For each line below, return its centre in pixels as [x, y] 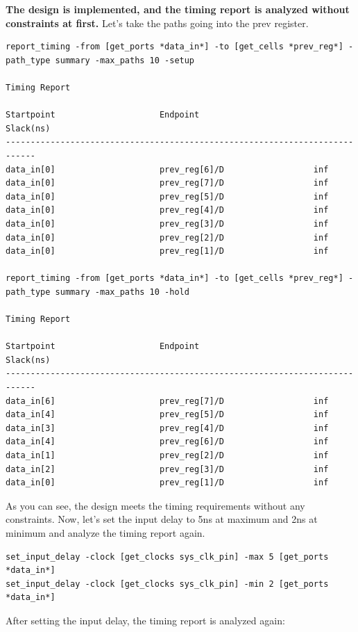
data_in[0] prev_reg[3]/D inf [167, 224]
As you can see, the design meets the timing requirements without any [155, 505]
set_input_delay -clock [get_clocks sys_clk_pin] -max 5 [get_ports [167, 557]
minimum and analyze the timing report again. [105, 532]
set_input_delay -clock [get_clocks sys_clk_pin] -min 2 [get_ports [167, 584]
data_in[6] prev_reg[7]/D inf [167, 401]
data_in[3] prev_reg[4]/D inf [167, 428]
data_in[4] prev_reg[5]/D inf [167, 415]
